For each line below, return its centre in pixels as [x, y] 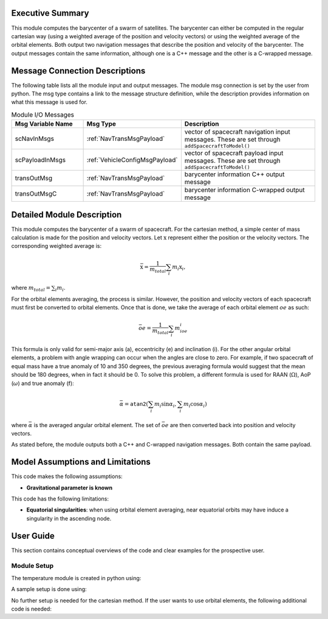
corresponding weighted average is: [56, 246]
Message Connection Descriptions [78, 71]
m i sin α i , [165, 405]
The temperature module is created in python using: [76, 578]
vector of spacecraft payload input [234, 153]
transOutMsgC [36, 194]
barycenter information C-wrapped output [244, 190]
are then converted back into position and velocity [233, 425]
